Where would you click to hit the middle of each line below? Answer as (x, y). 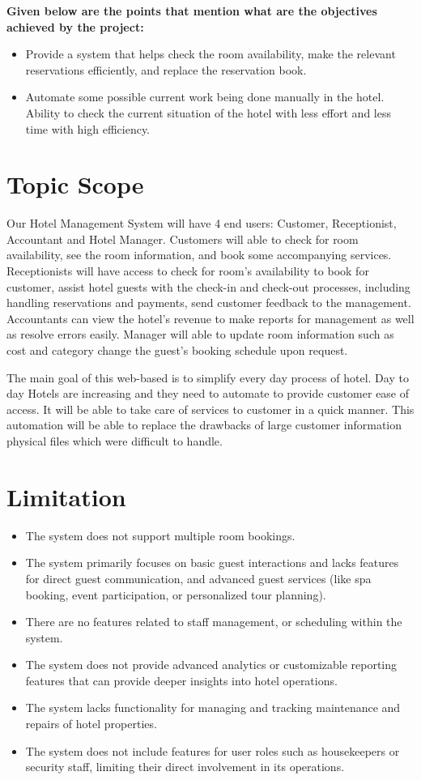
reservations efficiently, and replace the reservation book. (166, 69)
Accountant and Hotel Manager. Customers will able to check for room (183, 239)
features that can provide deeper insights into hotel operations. (181, 680)
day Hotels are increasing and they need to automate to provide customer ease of (208, 393)
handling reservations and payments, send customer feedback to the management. (209, 303)
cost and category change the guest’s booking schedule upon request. (177, 350)
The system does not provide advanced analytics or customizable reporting (211, 665)
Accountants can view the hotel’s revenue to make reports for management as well (210, 318)
